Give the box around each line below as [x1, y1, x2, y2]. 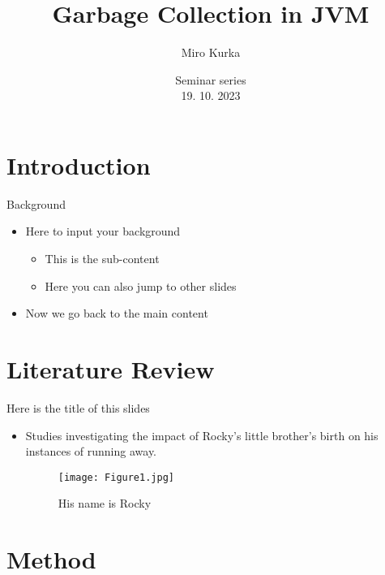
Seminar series [175, 71, 246, 88]
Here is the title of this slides [6, 399, 150, 416]
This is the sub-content [45, 250, 160, 267]
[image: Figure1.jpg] [58, 471, 174, 483]
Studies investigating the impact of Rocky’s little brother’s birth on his [25, 426, 379, 443]
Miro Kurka [181, 44, 241, 61]
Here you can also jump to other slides [45, 277, 237, 294]
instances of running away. [25, 443, 157, 460]
